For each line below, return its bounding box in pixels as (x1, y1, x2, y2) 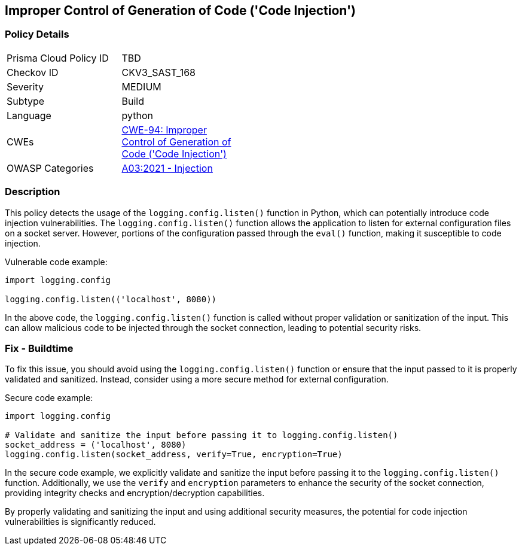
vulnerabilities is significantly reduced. (5, 516, 156, 527)
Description (5, 186, 60, 198)
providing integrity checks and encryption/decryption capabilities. (5, 488, 265, 499)
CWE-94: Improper (121, 123, 207, 136)
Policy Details (5, 28, 69, 41)
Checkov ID (7, 66, 59, 78)
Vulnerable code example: (5, 256, 108, 267)
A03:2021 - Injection (121, 162, 213, 174)
